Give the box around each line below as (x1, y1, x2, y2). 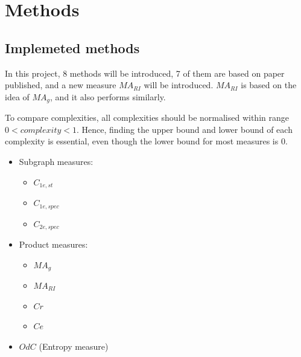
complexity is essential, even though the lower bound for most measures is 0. (5, 135, 288, 147)
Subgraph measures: (19, 155, 93, 167)
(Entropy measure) (39, 339, 109, 352)
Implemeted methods (5, 38, 140, 57)
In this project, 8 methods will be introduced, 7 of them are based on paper (5, 66, 285, 79)
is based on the (241, 79, 297, 91)
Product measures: (19, 237, 88, 250)
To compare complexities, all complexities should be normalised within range (5, 111, 289, 124)
